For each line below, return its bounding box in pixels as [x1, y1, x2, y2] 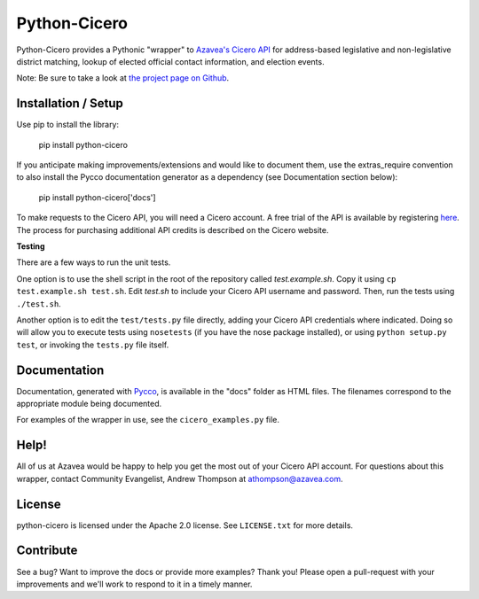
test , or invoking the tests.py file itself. [16, 339, 169, 350]
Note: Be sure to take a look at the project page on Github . [16, 73, 230, 83]
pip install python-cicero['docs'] [38, 191, 156, 203]
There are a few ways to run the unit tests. [16, 257, 171, 268]
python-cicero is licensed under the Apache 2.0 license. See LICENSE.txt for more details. [16, 519, 354, 531]
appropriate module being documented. [16, 399, 162, 408]
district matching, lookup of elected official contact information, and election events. [16, 56, 325, 66]
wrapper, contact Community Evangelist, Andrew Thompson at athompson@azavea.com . [16, 473, 343, 484]
